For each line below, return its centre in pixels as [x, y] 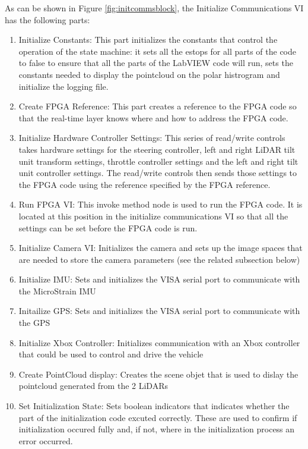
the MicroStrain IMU [57, 291]
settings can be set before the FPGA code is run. [108, 227]
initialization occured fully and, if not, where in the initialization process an [157, 429]
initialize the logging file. [63, 86]
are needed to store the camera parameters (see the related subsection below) [159, 259]
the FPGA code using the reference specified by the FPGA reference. [145, 184]
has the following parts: [47, 19]
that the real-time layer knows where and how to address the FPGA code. [153, 117]
